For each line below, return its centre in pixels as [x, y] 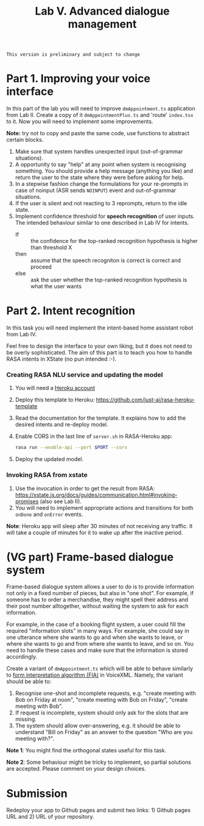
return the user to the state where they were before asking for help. [100, 177]
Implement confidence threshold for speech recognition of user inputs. [105, 216]
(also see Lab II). [61, 501]
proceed [41, 267]
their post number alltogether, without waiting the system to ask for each [97, 606]
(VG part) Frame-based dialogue [90, 557]
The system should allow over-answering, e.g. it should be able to [98, 725]
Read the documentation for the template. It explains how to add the [100, 418]
